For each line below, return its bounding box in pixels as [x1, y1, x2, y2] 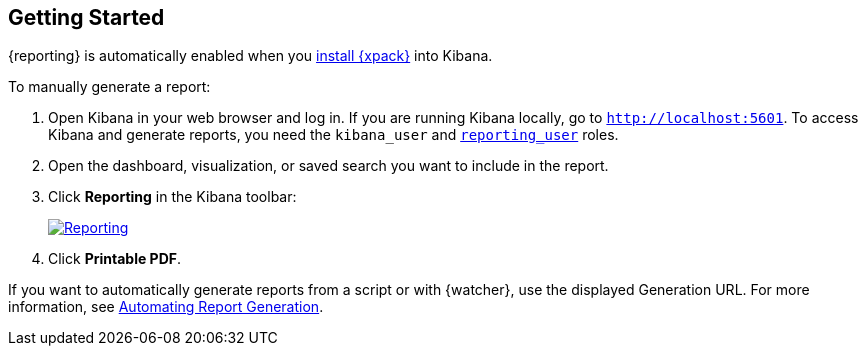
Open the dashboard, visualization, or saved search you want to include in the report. [48, 157, 609, 175]
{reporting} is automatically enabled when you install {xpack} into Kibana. [8, 47, 493, 65]
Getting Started [8, 5, 165, 30]
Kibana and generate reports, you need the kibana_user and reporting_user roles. [48, 126, 619, 144]
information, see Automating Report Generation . [8, 298, 324, 316]
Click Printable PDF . [48, 250, 182, 268]
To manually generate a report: [8, 78, 211, 96]
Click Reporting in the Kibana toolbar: [48, 188, 297, 206]
